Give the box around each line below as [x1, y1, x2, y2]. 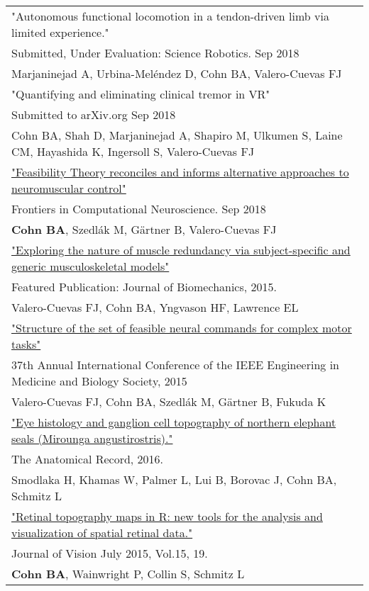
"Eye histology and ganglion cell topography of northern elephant [11, 414, 336, 430]
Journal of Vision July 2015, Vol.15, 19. [11, 545, 208, 561]
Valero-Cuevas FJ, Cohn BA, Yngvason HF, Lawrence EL [11, 299, 299, 315]
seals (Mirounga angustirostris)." [11, 430, 173, 446]
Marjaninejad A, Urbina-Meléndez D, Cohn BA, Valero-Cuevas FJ [11, 65, 342, 81]
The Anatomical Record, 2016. [11, 451, 164, 467]
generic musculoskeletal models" [11, 258, 170, 274]
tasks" [11, 336, 41, 352]
